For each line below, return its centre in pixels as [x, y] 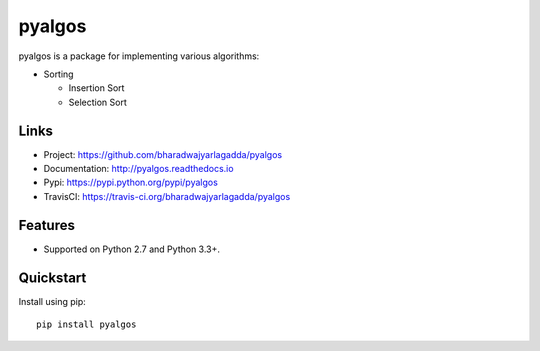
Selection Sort [97, 102]
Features [46, 225]
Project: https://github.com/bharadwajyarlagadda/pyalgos [163, 154]
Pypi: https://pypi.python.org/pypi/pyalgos [131, 182]
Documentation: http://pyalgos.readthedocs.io [138, 169]
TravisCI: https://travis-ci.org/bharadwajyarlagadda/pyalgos [167, 196]
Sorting [58, 74]
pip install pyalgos [86, 324]
